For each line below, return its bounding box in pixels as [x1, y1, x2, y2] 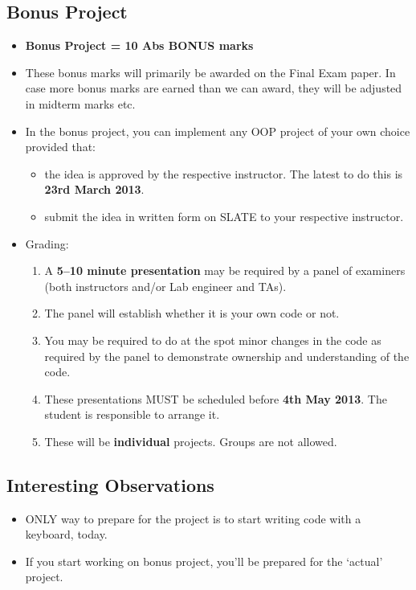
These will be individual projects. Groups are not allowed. [44, 432, 337, 449]
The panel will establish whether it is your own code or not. [44, 305, 340, 322]
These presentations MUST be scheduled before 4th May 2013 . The [44, 390, 387, 407]
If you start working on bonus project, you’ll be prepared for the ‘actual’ [25, 552, 383, 569]
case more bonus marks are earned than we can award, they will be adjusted [25, 80, 402, 96]
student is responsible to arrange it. [44, 406, 220, 423]
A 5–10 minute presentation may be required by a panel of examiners [44, 262, 406, 279]
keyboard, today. [25, 526, 108, 543]
